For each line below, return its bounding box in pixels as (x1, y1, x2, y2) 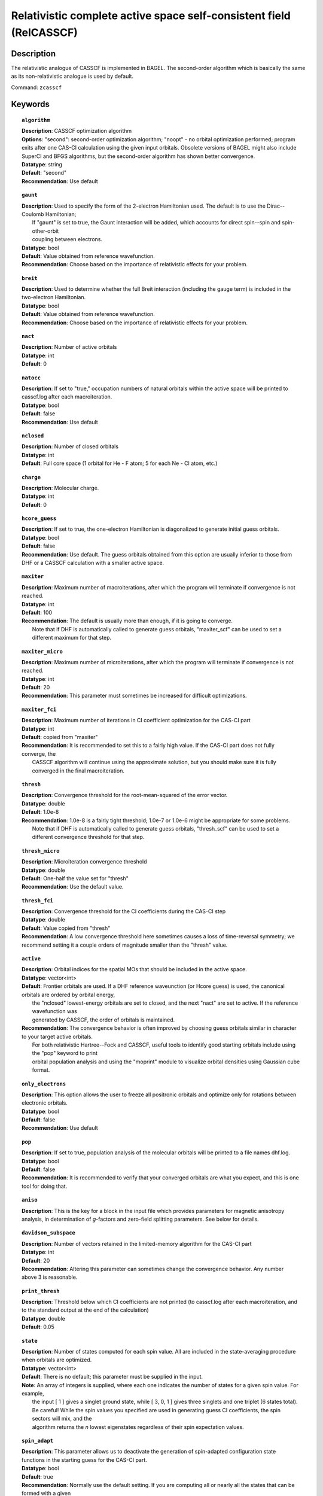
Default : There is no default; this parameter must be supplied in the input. (22, 1373, 203, 1381)
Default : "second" (22, 169, 67, 177)
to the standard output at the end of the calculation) (22, 1306, 149, 1313)
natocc (22, 374, 41, 381)
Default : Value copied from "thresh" (22, 925, 111, 932)
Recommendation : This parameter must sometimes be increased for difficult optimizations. (22, 692, 248, 700)
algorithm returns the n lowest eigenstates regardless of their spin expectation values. (32, 1423, 245, 1430)
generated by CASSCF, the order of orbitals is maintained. (32, 1016, 175, 1023)
